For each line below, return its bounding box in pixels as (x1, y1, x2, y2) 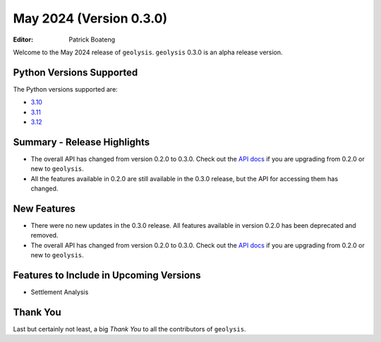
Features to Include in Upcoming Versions (13, 269, 201, 281)
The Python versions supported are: (13, 85, 118, 93)
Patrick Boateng (68, 35, 116, 44)
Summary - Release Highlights (13, 136, 150, 148)
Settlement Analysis (30, 288, 89, 296)
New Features (13, 202, 75, 214)
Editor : (13, 35, 34, 44)
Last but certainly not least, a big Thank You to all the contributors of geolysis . (13, 324, 246, 333)
